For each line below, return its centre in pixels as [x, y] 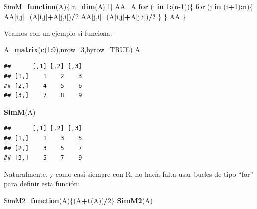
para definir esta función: [42, 184]
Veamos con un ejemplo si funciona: [58, 33]
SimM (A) [20, 111]
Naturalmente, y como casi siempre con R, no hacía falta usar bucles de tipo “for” [129, 174]
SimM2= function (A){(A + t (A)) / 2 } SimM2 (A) [78, 200]
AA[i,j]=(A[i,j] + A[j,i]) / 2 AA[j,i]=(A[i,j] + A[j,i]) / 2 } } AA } [95, 16]
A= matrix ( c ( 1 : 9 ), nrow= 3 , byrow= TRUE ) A [72, 49]
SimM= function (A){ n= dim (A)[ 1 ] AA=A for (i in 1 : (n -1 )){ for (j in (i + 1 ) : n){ [128, 6]
